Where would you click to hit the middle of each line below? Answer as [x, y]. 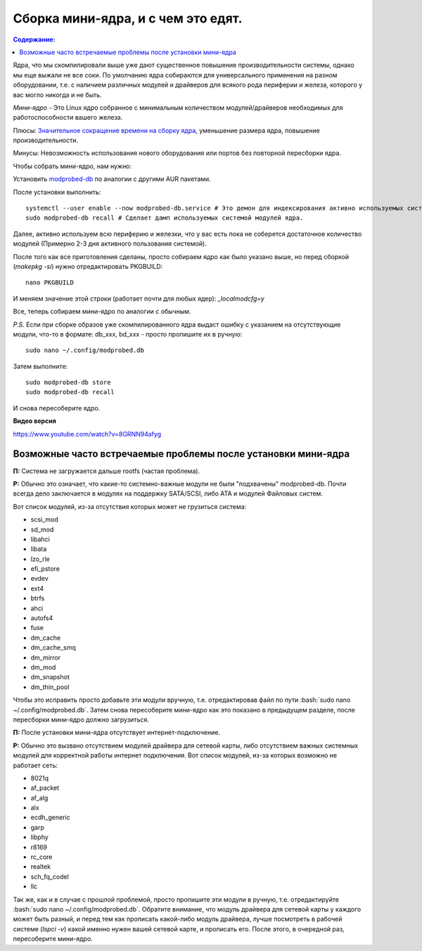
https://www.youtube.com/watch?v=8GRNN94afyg [87, 434]
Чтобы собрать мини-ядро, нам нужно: [72, 166]
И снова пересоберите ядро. [57, 408]
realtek [41, 867]
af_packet [45, 788]
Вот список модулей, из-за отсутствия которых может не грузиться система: [130, 506]
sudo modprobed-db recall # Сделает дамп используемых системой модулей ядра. [165, 218]
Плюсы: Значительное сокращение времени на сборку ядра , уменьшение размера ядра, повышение [166, 130]
